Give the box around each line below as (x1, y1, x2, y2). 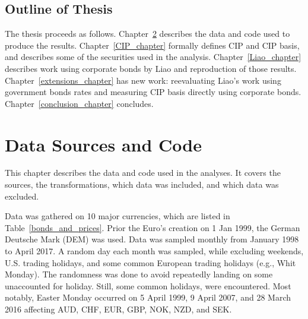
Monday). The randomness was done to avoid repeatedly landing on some (5, 268, 273, 280)
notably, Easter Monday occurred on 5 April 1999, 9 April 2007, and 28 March (5, 291, 291, 304)
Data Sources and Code (5, 132, 202, 156)
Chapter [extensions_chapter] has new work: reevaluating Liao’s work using (5, 74, 281, 86)
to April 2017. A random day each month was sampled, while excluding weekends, (5, 245, 304, 257)
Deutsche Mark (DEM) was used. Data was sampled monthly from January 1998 (5, 233, 299, 245)
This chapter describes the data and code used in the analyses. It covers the (5, 166, 281, 179)
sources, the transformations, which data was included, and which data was (5, 178, 279, 191)
